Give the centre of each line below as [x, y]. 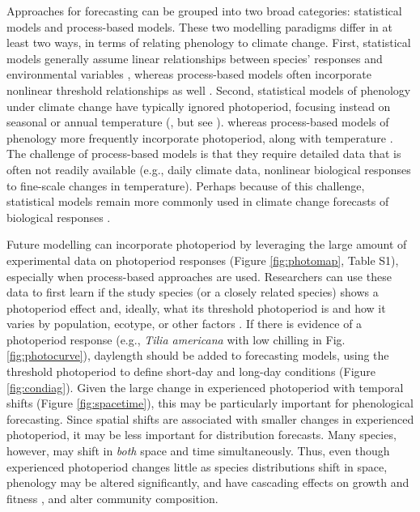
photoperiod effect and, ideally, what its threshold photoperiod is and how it [196, 307]
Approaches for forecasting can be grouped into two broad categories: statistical [204, 11]
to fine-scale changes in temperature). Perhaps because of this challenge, [186, 185]
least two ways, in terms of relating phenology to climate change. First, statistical [209, 43]
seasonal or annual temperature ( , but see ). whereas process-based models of [198, 122]
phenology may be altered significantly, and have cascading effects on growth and [208, 482]
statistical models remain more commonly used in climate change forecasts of [198, 201]
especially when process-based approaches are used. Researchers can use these [199, 276]
